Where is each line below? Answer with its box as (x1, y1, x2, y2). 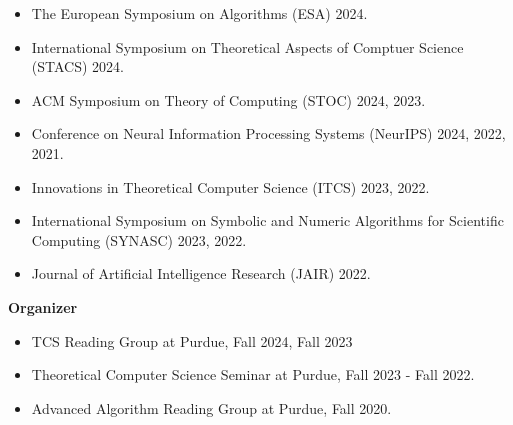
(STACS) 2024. (31, 56, 124, 77)
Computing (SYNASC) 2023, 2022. (31, 229, 247, 250)
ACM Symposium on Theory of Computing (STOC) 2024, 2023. (31, 89, 426, 110)
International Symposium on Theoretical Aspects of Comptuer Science (31, 36, 464, 57)
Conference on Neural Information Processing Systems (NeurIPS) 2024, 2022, (31, 123, 506, 144)
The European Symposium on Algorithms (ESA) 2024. (31, 3, 368, 23)
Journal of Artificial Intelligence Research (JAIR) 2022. (31, 263, 371, 284)
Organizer (8, 296, 78, 317)
